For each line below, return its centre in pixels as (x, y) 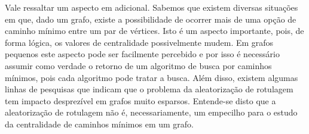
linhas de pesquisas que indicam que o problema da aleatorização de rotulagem (149, 89)
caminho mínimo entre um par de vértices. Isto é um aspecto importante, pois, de (154, 31)
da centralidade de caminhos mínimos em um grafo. (99, 124)
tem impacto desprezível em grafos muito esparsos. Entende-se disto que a (140, 100)
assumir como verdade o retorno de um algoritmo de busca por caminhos (138, 65)
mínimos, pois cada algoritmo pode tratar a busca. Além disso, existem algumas (152, 77)
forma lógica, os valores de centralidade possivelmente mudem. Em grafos (139, 42)
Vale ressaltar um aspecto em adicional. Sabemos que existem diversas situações (152, 7)
